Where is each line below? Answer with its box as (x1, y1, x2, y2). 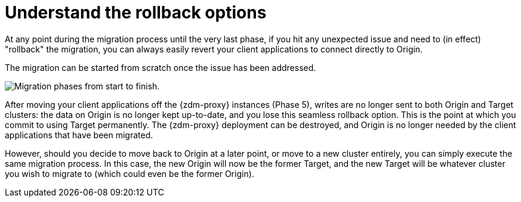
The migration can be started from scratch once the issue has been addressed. (5, 62, 316, 73)
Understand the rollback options (5, 2, 267, 23)
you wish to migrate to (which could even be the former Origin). (5, 168, 254, 179)
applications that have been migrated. (5, 129, 153, 140)
